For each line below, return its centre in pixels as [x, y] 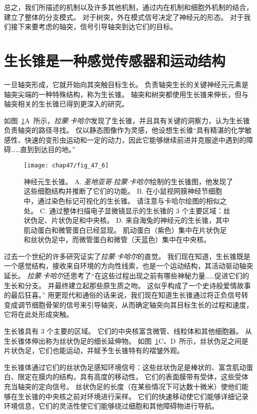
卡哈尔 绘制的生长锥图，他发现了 [181, 181]
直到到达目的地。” [48, 149]
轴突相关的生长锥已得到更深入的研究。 [66, 104]
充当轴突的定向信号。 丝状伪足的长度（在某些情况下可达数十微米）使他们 [123, 386]
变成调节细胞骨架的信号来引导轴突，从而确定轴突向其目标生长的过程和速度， [128, 304]
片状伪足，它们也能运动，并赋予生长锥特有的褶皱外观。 [94, 350]
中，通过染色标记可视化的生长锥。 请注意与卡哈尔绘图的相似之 [125, 200]
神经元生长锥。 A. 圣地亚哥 [68, 181]
